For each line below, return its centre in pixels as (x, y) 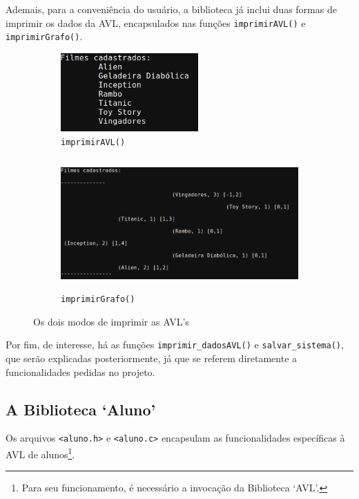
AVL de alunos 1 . (40, 453)
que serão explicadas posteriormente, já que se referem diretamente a (152, 358)
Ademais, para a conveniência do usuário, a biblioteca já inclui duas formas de (171, 9)
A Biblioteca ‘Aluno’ (81, 409)
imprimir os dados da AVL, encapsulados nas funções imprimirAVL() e (156, 22)
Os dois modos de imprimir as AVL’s (111, 321)
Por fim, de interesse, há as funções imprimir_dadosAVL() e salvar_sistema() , (175, 345)
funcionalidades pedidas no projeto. (80, 371)
